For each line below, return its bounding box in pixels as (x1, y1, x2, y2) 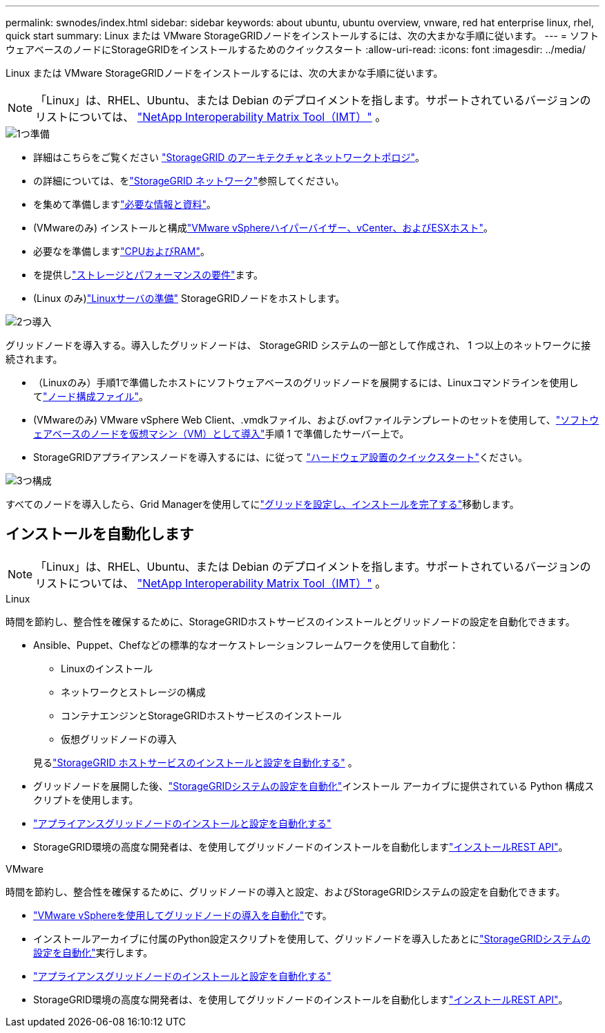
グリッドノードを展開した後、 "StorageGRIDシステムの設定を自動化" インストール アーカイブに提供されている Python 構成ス (33, 779, 595, 792)
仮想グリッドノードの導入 (61, 732, 177, 745)
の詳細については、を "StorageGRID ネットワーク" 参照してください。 (33, 175, 345, 187)
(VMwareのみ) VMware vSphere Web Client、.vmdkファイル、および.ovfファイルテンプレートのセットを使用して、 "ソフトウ (33, 414, 599, 426)
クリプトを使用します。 (33, 793, 139, 806)
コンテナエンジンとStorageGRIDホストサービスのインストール (61, 709, 342, 721)
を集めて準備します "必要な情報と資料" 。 (33, 198, 217, 210)
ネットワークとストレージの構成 (61, 685, 206, 698)
